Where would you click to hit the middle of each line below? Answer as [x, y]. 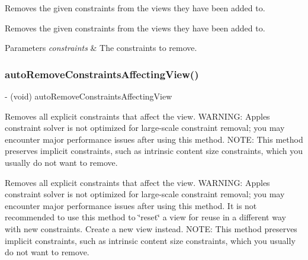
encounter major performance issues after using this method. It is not [131, 205]
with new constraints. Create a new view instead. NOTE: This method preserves [151, 228]
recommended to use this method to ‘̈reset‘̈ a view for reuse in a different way [145, 217]
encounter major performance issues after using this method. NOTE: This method [154, 139]
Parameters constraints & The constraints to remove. [101, 48]
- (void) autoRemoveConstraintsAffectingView [89, 96]
